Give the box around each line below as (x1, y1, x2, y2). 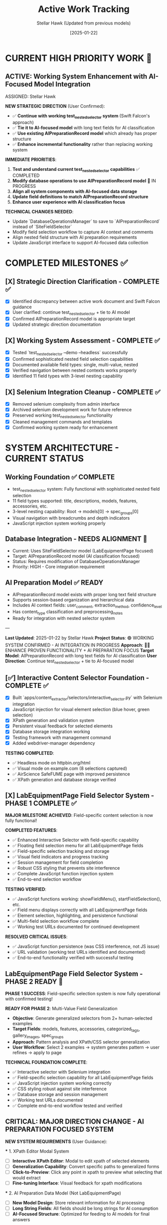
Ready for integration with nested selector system (12, 615, 115, 621)
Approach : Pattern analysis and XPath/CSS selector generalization (12, 1039, 150, 1045)
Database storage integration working (12, 728, 90, 735)
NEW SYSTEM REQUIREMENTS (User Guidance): (5, 1138, 107, 1145)
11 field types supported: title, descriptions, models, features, (12, 498, 138, 504)
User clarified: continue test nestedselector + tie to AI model (12, 309, 131, 317)
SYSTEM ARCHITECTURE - (5, 442, 119, 454)
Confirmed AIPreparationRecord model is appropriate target (12, 316, 136, 322)
